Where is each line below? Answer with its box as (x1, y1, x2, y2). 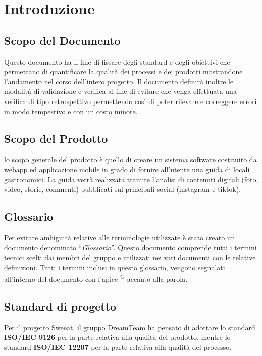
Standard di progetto (4, 298, 117, 314)
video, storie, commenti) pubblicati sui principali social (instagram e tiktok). (4, 184, 241, 194)
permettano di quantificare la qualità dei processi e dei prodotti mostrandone (4, 66, 243, 77)
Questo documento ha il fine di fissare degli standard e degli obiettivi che (4, 56, 230, 67)
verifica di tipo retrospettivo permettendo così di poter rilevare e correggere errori (4, 95, 257, 106)
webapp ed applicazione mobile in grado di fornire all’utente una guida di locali (4, 164, 250, 174)
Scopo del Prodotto (4, 130, 108, 146)
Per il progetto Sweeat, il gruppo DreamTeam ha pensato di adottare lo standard (4, 322, 255, 332)
